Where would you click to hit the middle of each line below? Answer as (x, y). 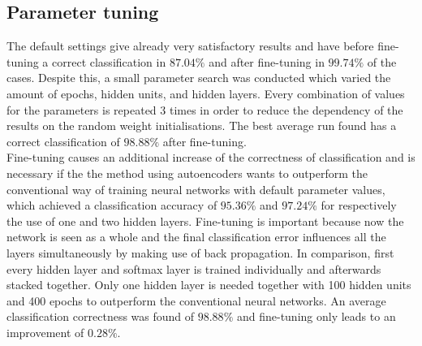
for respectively (359, 205)
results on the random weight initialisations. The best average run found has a (202, 125)
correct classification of (63, 141)
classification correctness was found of (101, 316)
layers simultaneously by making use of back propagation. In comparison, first (200, 252)
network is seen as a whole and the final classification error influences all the (196, 237)
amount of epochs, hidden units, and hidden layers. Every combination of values (206, 93)
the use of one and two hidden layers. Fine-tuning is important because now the (205, 221)
